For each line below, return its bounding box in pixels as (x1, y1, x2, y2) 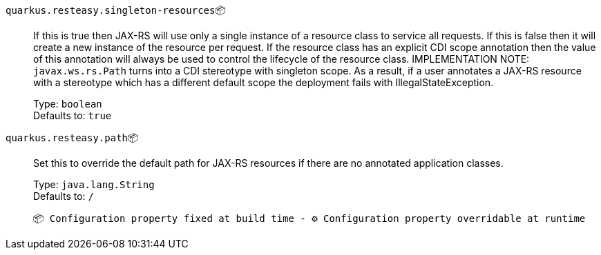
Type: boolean (33, 98, 102, 110)
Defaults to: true (33, 110, 112, 121)
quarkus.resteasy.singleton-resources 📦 (6, 4, 226, 16)
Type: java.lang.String (33, 178, 155, 190)
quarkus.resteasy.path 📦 (6, 132, 139, 143)
